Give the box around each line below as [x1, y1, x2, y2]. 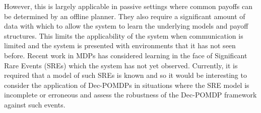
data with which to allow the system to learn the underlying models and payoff [4, 21, 248, 31]
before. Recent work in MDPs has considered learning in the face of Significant [4, 50, 247, 60]
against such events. [4, 99, 66, 109]
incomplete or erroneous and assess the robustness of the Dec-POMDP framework [4, 89, 257, 100]
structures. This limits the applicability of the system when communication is [4, 30, 243, 41]
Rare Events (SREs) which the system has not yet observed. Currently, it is [4, 60, 238, 70]
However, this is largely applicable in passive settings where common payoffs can [4, 1, 252, 11]
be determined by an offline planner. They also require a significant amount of [4, 11, 245, 21]
